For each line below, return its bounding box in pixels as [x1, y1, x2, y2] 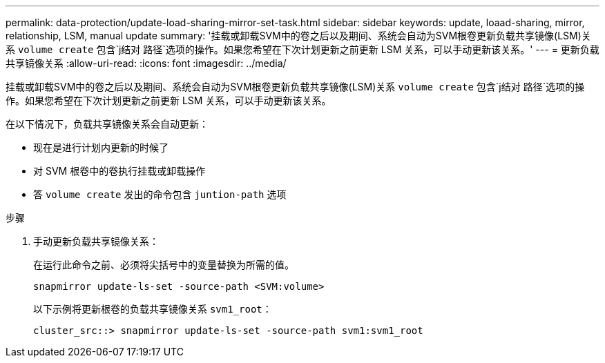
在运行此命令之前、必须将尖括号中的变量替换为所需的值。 [33, 259, 294, 271]
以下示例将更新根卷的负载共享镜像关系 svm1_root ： [33, 303, 272, 315]
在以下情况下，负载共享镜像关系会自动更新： [6, 118, 209, 130]
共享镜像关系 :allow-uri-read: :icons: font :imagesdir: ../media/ [6, 57, 287, 69]
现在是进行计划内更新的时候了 [33, 141, 169, 153]
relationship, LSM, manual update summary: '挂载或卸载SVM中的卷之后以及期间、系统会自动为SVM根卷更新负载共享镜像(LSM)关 [6, 30, 591, 41]
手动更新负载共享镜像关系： [33, 235, 159, 247]
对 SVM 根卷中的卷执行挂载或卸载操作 [33, 165, 206, 177]
